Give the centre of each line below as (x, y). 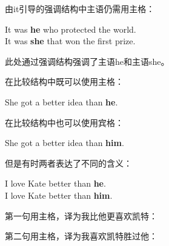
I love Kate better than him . (59, 195)
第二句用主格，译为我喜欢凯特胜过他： (81, 236)
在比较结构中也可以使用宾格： (64, 122)
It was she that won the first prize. (70, 41)
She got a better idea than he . (61, 101)
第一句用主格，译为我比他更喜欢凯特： (81, 215)
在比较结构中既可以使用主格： (64, 81)
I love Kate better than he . (55, 183)
